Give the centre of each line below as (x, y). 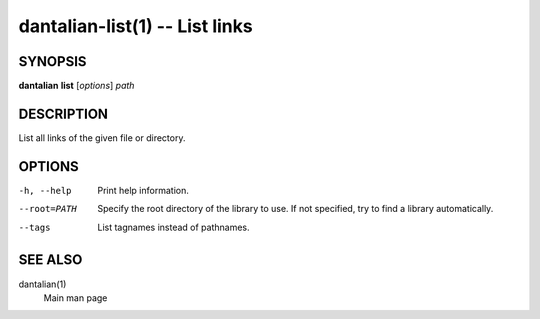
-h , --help (45, 190)
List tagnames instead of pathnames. (173, 227)
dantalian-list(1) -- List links (136, 26)
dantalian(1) (42, 284)
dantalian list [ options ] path (76, 86)
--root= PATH (47, 209)
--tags (34, 227)
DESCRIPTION (63, 113)
